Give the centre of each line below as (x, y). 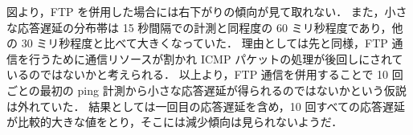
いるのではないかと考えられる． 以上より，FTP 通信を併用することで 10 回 (205, 74)
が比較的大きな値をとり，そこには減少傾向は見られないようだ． (175, 122)
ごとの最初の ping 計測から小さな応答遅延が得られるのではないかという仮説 (206, 90)
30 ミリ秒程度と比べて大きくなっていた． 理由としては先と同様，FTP (204, 43)
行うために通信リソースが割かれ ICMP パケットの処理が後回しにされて (216, 58)
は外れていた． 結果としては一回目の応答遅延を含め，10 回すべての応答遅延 (206, 106)
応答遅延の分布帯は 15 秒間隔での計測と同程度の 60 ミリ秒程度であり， (204, 27)
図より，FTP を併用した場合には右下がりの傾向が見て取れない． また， (196, 11)
